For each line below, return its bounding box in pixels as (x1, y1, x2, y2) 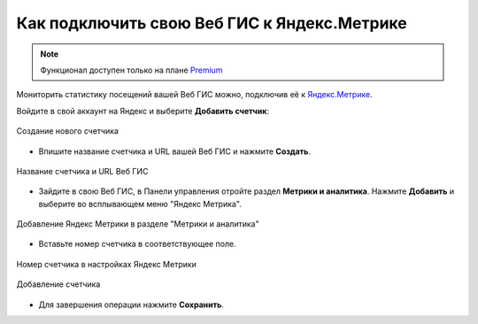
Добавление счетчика (16, 279, 101, 289)
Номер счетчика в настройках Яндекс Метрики (16, 258, 197, 269)
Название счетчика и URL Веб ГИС (16, 166, 149, 176)
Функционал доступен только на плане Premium (40, 65, 223, 75)
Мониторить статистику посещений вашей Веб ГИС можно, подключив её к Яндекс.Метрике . (16, 89, 373, 100)
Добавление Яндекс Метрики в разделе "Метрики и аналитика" (16, 219, 260, 229)
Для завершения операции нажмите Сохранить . (38, 299, 225, 310)
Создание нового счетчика (16, 126, 119, 136)
